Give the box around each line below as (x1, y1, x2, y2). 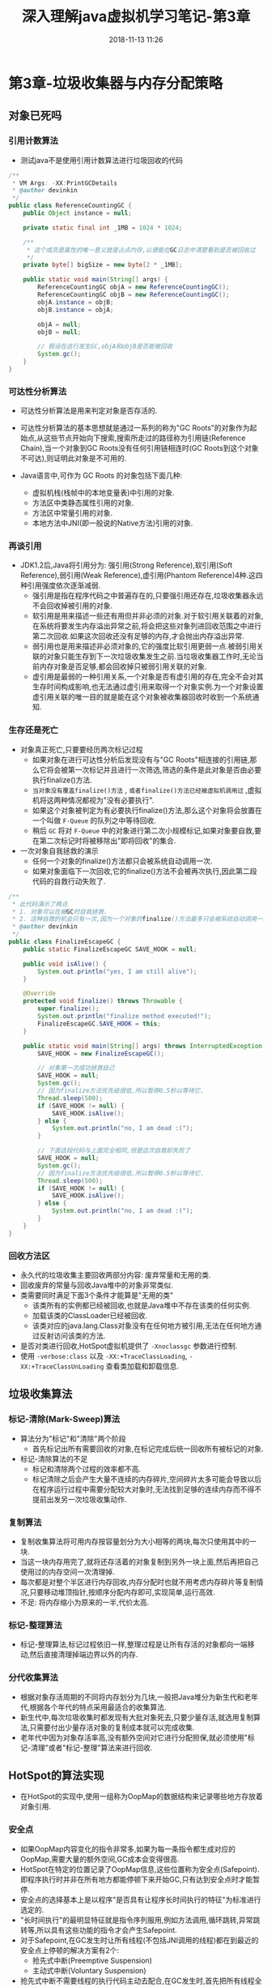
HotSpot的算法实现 (8, 1768, 104, 1782)
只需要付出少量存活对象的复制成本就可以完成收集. (29, 1722, 195, 1732)
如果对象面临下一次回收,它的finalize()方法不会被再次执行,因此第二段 (32, 866, 257, 876)
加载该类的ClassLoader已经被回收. (32, 1310, 148, 1320)
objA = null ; (37, 320, 82, 328)
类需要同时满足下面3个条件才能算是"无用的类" (19, 1290, 174, 1300)
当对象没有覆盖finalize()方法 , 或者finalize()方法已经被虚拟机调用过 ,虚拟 (32, 785, 262, 794)
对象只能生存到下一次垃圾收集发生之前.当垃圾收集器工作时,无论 (46, 652, 257, 662)
